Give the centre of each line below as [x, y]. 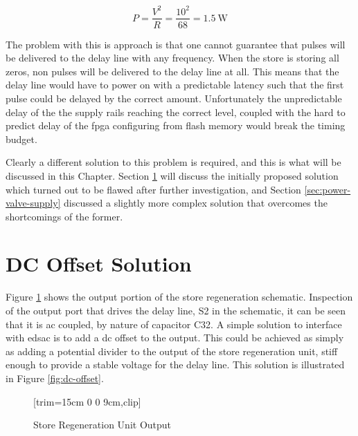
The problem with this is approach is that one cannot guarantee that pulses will [176, 44]
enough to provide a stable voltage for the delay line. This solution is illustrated [175, 364]
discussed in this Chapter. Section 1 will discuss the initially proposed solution [172, 175]
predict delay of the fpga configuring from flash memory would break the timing [176, 125]
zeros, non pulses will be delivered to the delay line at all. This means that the [172, 71]
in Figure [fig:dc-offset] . [55, 378]
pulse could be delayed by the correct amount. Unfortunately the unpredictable [174, 98]
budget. [21, 139]
